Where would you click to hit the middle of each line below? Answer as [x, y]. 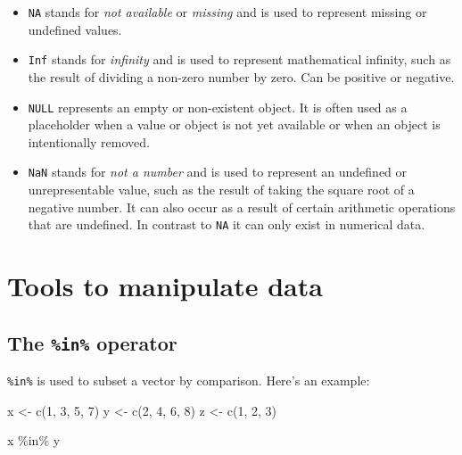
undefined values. [75, 29]
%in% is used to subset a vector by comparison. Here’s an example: [189, 380]
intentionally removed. [89, 141]
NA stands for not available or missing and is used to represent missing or [227, 12]
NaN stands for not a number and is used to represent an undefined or [218, 172]
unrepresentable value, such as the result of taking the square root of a [221, 189]
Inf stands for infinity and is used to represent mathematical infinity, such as [239, 59]
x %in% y [34, 440]
